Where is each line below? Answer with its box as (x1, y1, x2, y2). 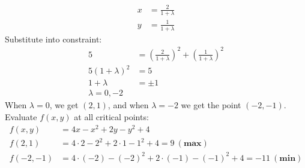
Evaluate (5, 111, 37, 123)
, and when (107, 99, 149, 111)
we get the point (181, 99, 241, 111)
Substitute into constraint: (5, 32, 102, 45)
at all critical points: (74, 111, 149, 123)
